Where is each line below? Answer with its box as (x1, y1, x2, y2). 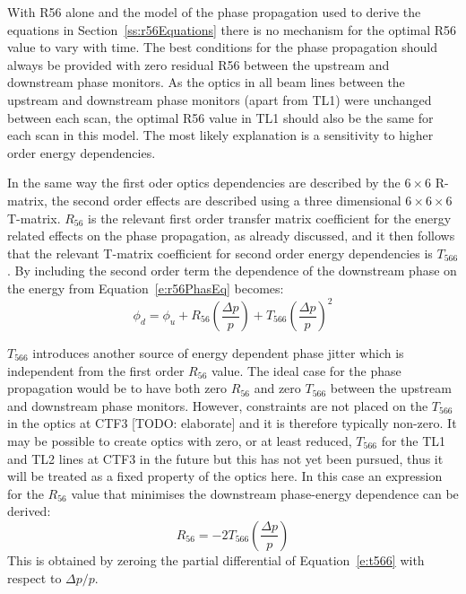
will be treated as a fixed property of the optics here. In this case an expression (7, 467, 443, 485)
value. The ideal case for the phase (211, 361, 401, 380)
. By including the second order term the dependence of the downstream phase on (7, 261, 457, 280)
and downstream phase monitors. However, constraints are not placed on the (7, 396, 428, 415)
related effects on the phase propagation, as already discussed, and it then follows (7, 226, 455, 245)
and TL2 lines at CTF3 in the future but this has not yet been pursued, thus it (7, 449, 444, 467)
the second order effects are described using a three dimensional (51, 190, 401, 209)
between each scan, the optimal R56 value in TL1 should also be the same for (7, 108, 434, 127)
